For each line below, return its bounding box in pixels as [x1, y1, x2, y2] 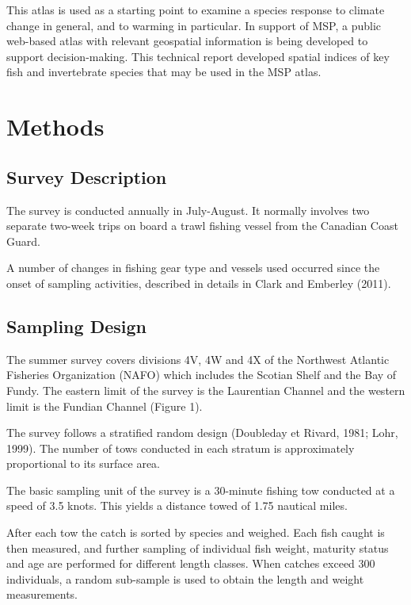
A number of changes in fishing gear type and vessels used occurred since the [6, 259, 380, 276]
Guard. [6, 232, 40, 249]
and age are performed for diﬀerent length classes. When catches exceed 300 [6, 555, 375, 572]
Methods [6, 110, 105, 143]
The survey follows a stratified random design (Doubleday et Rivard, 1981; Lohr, [6, 424, 398, 441]
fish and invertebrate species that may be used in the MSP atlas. [6, 63, 322, 80]
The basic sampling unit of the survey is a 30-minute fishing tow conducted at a [6, 481, 395, 498]
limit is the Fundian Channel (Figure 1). [6, 397, 203, 414]
